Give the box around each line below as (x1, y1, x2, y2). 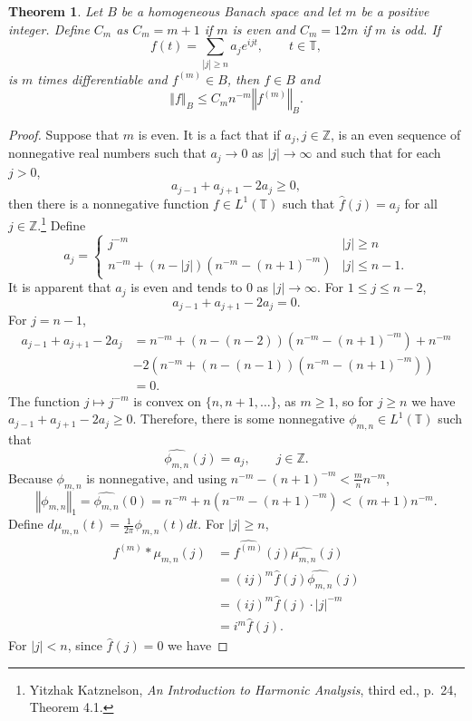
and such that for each (316, 143, 441, 162)
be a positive (361, 2, 429, 20)
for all (404, 193, 438, 212)
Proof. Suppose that (8, 124, 120, 143)
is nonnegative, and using (86, 468, 227, 487)
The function (8, 391, 80, 410)
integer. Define (8, 19, 90, 38)
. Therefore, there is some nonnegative (132, 409, 345, 428)
